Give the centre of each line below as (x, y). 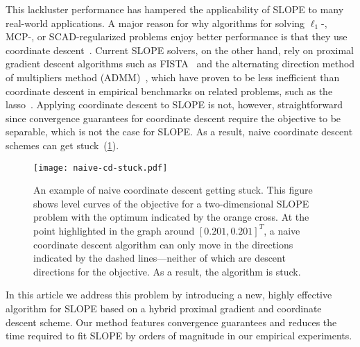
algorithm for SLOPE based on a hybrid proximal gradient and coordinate (164, 308)
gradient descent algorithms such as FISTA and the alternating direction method (180, 64)
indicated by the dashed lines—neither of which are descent (160, 258)
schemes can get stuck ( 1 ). (62, 145)
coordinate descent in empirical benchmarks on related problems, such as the (169, 91)
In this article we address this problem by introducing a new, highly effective (169, 295)
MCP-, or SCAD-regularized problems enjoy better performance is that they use (177, 36)
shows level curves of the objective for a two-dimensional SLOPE (171, 203)
